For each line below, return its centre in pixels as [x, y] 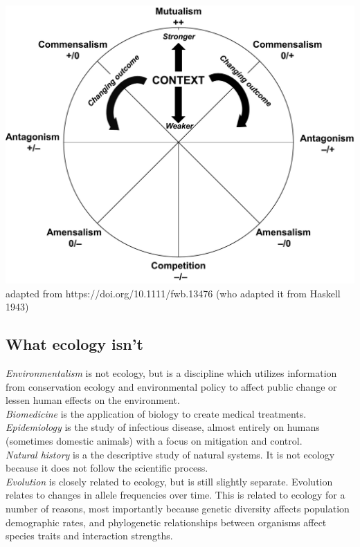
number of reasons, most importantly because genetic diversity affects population [178, 509]
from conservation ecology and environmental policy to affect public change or [171, 386]
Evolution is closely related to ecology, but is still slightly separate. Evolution [169, 481]
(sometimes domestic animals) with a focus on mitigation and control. [154, 441]
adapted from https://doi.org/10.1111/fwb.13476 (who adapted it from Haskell [173, 293]
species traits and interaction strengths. [89, 536]
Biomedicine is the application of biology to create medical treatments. [156, 413]
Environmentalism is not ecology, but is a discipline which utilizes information [171, 373]
